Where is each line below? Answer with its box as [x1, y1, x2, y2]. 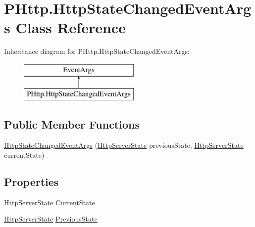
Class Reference [15, 17, 126, 38]
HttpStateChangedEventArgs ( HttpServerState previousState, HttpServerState [4, 140, 244, 150]
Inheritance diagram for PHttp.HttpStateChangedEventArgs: [4, 46, 190, 56]
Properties [4, 174, 59, 189]
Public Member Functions [4, 117, 140, 132]
